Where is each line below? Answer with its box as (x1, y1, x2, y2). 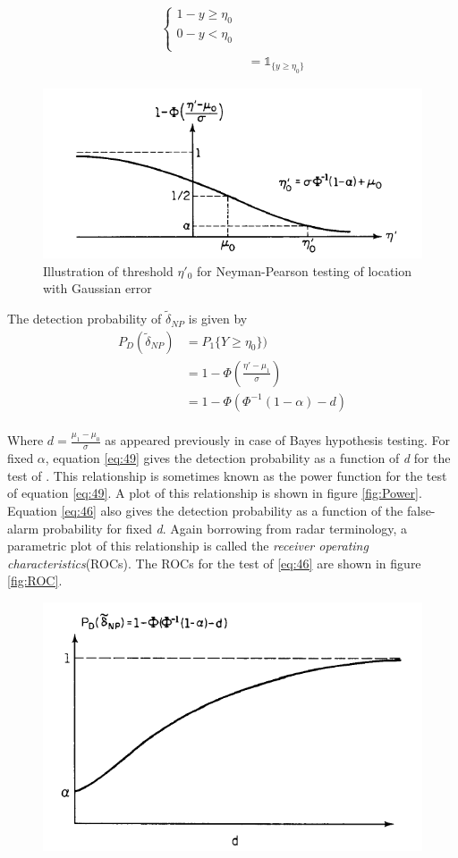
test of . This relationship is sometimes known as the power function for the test (7, 466, 447, 484)
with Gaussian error (43, 279, 152, 298)
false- (406, 500, 436, 519)
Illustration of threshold (43, 261, 174, 280)
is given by (188, 309, 248, 328)
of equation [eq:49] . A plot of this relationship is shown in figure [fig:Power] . (7, 484, 422, 502)
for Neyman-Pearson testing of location (197, 261, 412, 280)
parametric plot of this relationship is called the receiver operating (7, 536, 369, 555)
